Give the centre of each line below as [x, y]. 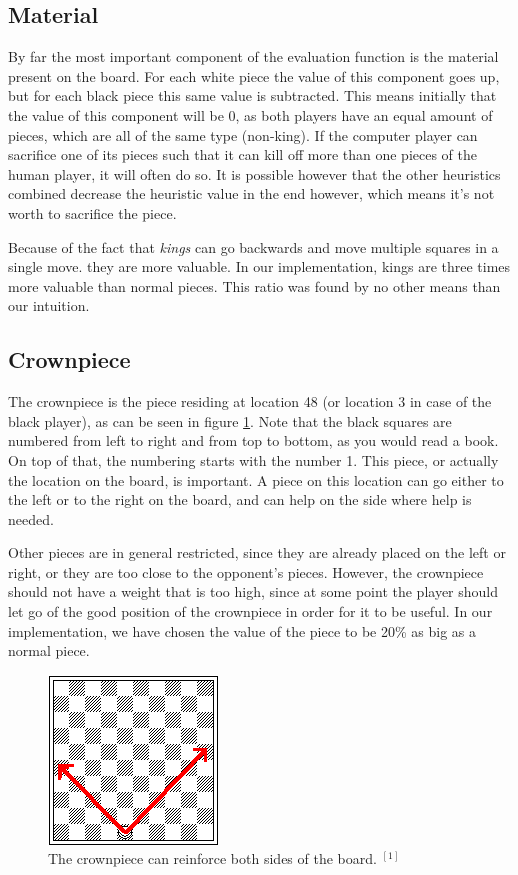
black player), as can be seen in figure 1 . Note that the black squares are [230, 420]
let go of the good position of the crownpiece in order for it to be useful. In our [250, 611]
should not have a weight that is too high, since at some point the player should [253, 591]
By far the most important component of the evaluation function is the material [253, 56]
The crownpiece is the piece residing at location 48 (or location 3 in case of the [250, 401]
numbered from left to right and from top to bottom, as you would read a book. [253, 440]
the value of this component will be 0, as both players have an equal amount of [250, 114]
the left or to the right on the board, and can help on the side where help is [240, 499]
